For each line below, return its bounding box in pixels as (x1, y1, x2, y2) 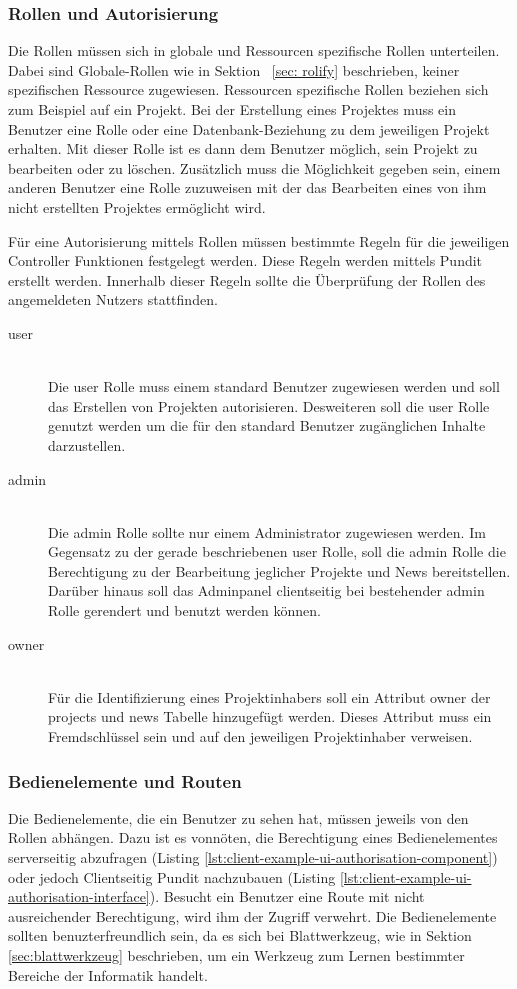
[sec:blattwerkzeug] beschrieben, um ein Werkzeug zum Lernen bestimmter (8, 945, 465, 965)
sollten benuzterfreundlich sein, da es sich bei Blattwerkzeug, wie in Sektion (8, 925, 472, 946)
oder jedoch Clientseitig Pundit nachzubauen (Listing (8, 866, 336, 887)
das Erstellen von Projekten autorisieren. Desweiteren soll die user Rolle (48, 395, 490, 416)
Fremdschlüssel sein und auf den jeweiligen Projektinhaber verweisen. (48, 726, 473, 747)
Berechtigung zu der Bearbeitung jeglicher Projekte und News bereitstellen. (48, 560, 511, 581)
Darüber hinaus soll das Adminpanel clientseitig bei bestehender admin (48, 580, 485, 601)
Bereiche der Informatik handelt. (8, 964, 208, 985)
